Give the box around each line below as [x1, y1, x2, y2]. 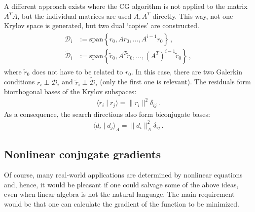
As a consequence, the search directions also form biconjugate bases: [4, 108, 210, 119]
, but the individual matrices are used [17, 10, 132, 21]
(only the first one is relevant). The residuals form [100, 76, 251, 87]
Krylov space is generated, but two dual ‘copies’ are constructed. [4, 20, 199, 31]
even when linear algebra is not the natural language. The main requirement [4, 189, 235, 199]
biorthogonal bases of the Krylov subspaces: [4, 86, 137, 97]
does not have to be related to [32, 66, 123, 76]
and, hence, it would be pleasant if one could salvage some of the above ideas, [4, 179, 239, 189]
